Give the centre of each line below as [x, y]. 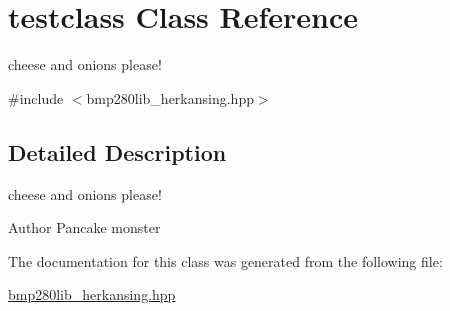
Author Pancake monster [84, 227]
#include [36, 97]
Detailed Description [117, 151]
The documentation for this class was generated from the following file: [225, 260]
